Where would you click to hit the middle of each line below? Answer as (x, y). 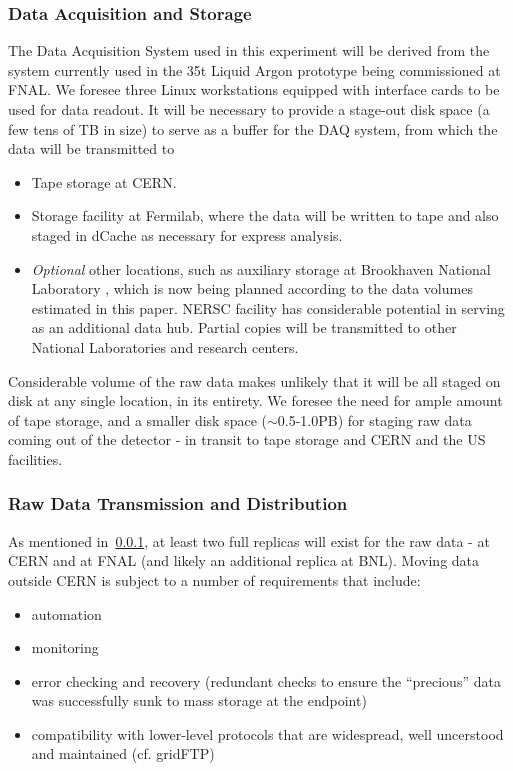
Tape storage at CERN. (104, 181)
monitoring (65, 647)
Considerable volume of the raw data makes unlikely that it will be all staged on (254, 380)
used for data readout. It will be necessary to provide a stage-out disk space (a (249, 109)
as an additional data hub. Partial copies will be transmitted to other (244, 327)
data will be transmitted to (91, 148)
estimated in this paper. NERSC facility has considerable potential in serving (268, 307)
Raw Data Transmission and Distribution (178, 503)
